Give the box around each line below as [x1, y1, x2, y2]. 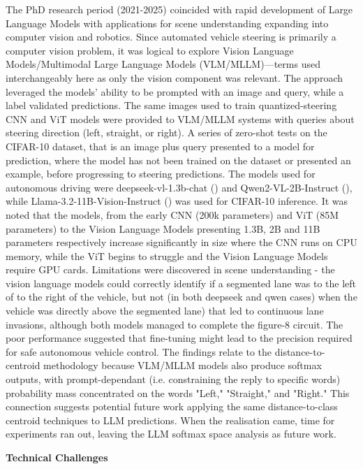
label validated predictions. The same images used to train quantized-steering [6, 98, 337, 113]
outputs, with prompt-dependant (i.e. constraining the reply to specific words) [6, 372, 341, 387]
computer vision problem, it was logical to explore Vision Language [6, 43, 294, 57]
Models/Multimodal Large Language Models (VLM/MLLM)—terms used [6, 57, 320, 71]
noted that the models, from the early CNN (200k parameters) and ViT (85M [6, 207, 339, 222]
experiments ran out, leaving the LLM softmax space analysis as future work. [6, 426, 336, 441]
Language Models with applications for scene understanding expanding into [6, 15, 329, 30]
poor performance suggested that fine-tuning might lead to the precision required [6, 331, 353, 345]
